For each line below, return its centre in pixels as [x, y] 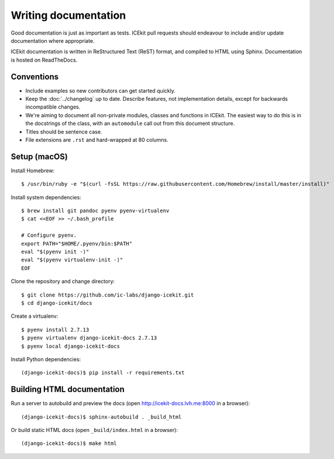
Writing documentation [68, 15]
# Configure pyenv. [49, 235]
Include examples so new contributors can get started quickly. [100, 90]
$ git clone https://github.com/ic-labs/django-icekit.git [108, 295]
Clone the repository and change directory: [63, 281]
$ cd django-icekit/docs [57, 303]
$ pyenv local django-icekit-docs [70, 346]
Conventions [35, 76]
